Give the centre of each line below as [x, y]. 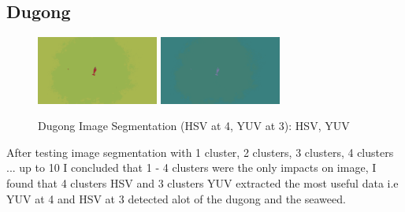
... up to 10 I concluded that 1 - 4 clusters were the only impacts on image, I [191, 167]
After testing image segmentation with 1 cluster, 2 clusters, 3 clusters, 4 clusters [200, 152]
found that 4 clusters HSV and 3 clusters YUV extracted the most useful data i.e [202, 182]
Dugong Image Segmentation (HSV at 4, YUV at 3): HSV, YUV [194, 126]
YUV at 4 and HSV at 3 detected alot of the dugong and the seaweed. [176, 198]
